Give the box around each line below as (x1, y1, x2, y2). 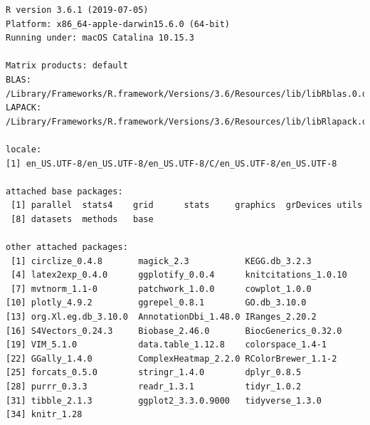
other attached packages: (6, 242, 128, 253)
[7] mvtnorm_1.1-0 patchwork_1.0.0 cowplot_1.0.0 (11, 283, 312, 294)
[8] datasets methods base (11, 214, 154, 224)
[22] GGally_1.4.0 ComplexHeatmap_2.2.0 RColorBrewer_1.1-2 (6, 353, 337, 364)
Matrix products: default (6, 61, 128, 71)
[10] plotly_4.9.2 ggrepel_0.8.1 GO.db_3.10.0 (6, 298, 307, 308)
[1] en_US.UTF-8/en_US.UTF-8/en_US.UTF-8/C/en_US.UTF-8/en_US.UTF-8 (6, 158, 337, 169)
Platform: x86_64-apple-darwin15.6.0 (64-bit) (6, 19, 230, 29)
